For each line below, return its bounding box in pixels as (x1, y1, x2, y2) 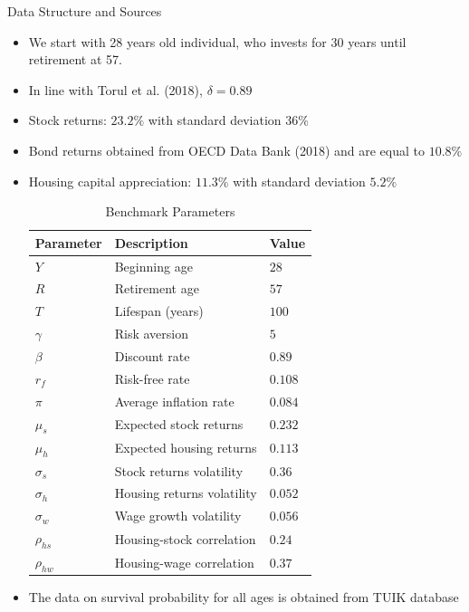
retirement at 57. (28, 50, 122, 69)
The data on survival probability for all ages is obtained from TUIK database (28, 588, 459, 607)
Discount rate (114, 346, 190, 365)
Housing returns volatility (114, 483, 257, 502)
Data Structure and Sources (7, 2, 162, 20)
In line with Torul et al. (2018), (28, 80, 203, 99)
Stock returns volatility (114, 461, 244, 480)
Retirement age (114, 279, 199, 298)
